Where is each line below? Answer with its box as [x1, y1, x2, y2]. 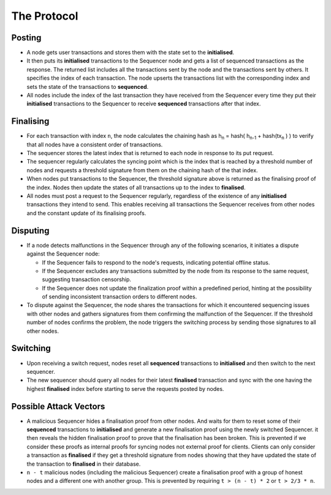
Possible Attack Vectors [11, 401, 105, 412]
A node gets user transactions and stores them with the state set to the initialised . [26, 49, 235, 56]
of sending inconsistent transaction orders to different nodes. [42, 293, 197, 300]
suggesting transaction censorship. [42, 276, 132, 283]
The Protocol [11, 9, 78, 23]
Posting [11, 32, 42, 43]
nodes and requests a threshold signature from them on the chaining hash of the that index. [26, 166, 258, 174]
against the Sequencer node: [26, 250, 101, 257]
